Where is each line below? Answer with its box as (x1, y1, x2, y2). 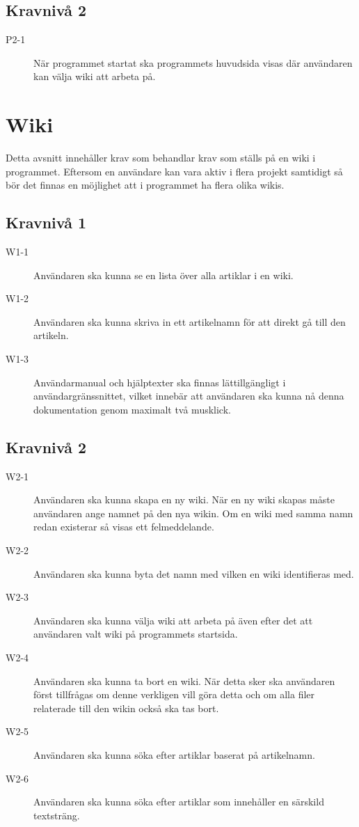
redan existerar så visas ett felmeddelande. (33, 519, 214, 534)
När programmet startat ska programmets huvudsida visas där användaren (33, 55, 353, 70)
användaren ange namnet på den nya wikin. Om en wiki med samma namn (33, 505, 353, 520)
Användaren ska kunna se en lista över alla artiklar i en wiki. (33, 267, 294, 282)
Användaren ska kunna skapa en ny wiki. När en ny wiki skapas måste (33, 492, 335, 507)
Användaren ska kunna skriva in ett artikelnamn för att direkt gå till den (33, 314, 346, 329)
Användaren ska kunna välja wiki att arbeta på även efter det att (33, 613, 313, 627)
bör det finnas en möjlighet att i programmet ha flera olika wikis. (6, 178, 285, 192)
